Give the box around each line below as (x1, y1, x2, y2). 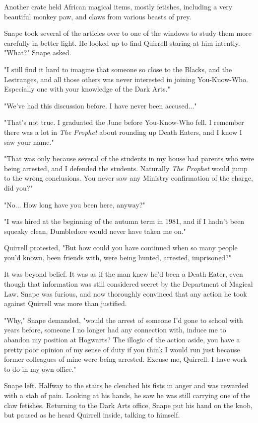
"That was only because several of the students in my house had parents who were (4, 153, 254, 164)
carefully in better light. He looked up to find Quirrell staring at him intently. (4, 37, 240, 48)
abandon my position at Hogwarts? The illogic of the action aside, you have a (4, 334, 240, 345)
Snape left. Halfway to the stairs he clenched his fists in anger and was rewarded (4, 380, 249, 391)
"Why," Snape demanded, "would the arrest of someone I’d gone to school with (4, 315, 243, 325)
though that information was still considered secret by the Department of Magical (4, 279, 253, 289)
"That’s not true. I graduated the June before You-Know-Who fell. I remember (4, 117, 244, 127)
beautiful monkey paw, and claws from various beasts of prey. (4, 11, 192, 21)
